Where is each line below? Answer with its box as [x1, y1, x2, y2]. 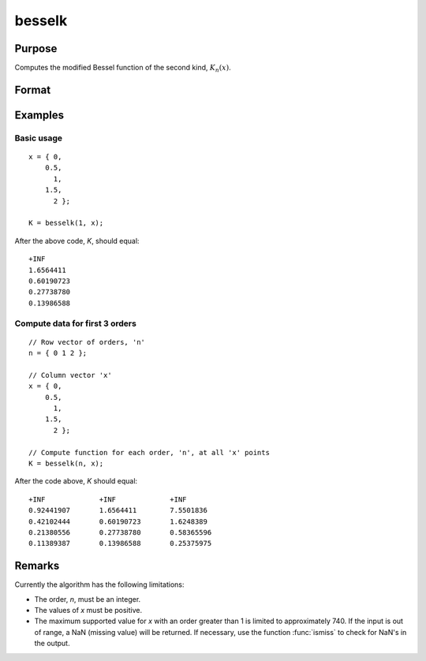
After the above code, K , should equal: [14, 236, 140, 245]
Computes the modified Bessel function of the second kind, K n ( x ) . [14, 63, 232, 74]
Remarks [14, 559, 60, 573]
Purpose [14, 42, 58, 55]
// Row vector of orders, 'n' [28, 338, 146, 346]
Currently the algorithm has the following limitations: [14, 580, 185, 589]
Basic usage [14, 133, 63, 144]
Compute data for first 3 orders [14, 318, 137, 329]
